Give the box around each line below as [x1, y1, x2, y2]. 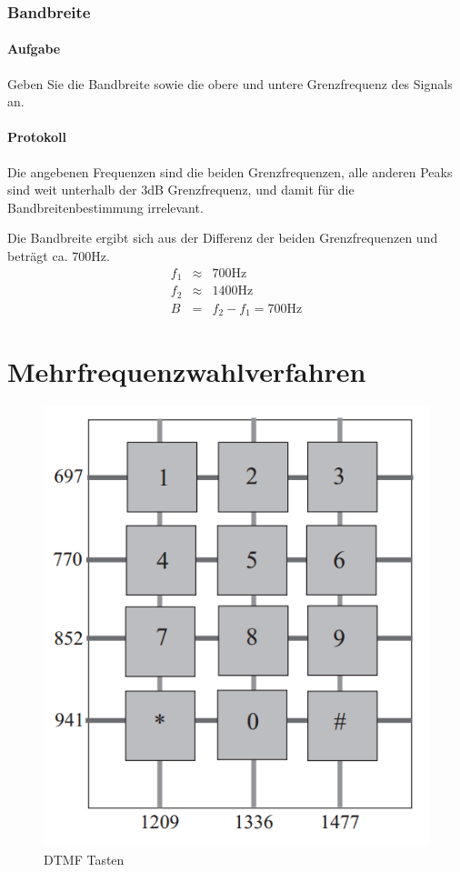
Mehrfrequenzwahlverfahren [7, 353, 366, 390]
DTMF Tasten [44, 849, 125, 868]
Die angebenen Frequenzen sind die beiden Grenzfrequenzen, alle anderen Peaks [7, 162, 453, 181]
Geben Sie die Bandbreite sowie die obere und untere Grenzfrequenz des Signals [7, 74, 453, 93]
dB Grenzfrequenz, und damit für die [147, 180, 355, 199]
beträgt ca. [7, 246, 68, 265]
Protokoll [7, 127, 67, 146]
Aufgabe [7, 39, 61, 58]
